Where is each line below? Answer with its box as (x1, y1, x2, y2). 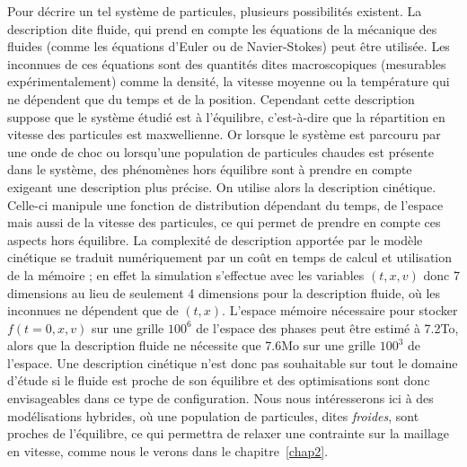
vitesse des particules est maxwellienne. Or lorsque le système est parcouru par (7, 125, 441, 144)
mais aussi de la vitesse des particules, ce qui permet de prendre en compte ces (7, 213, 441, 232)
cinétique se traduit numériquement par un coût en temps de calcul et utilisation (7, 248, 453, 267)
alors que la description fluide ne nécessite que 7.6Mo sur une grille (7, 336, 376, 355)
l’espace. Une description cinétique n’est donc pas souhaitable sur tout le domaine (7, 353, 458, 372)
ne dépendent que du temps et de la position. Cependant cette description (7, 89, 415, 108)
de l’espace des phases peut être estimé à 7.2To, (196, 318, 459, 337)
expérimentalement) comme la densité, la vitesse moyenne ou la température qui (7, 72, 450, 91)
